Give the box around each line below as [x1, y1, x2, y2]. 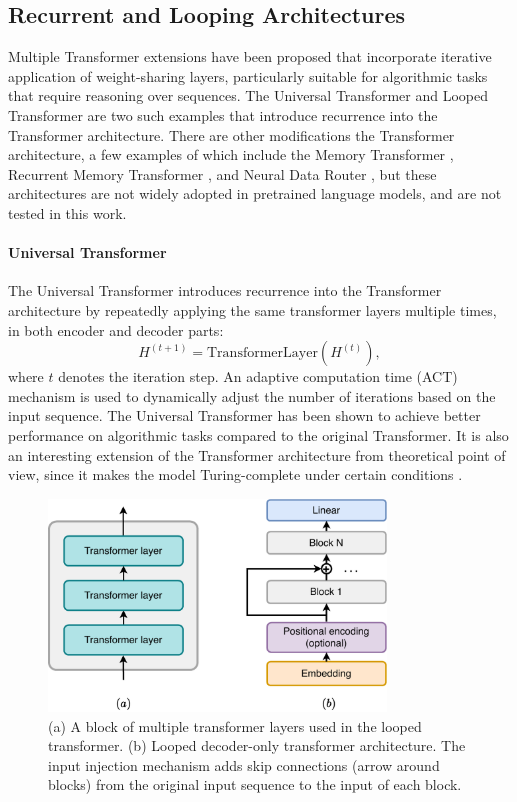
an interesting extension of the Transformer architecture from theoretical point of [8, 444, 506, 465]
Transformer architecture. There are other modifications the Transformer [8, 124, 455, 145]
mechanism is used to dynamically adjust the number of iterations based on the [8, 385, 496, 406]
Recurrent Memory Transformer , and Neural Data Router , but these [8, 163, 437, 184]
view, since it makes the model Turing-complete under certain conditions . [8, 464, 463, 485]
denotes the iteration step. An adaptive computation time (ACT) [58, 366, 458, 387]
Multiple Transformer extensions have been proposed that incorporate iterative [8, 46, 492, 67]
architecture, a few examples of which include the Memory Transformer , [8, 144, 454, 165]
